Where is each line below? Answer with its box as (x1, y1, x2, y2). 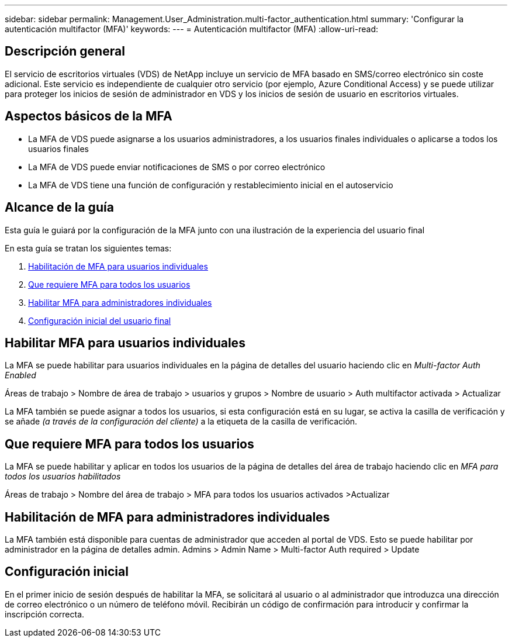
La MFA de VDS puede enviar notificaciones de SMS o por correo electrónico (28, 161, 326, 172)
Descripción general (5, 44, 125, 59)
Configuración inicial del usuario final (28, 315, 171, 326)
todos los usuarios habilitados (5, 471, 121, 482)
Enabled (5, 370, 36, 381)
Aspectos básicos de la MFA (5, 109, 172, 124)
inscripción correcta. (5, 609, 85, 619)
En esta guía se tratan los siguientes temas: (5, 243, 172, 253)
